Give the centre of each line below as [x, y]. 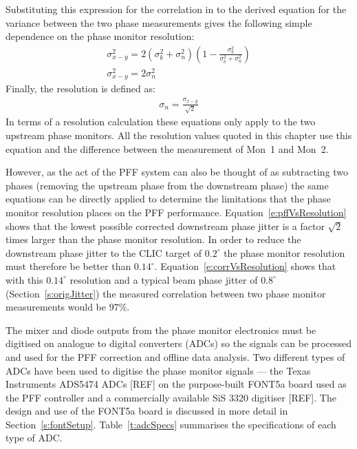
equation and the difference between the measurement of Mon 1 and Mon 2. [167, 148]
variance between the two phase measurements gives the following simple [159, 22]
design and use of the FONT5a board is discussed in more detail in [147, 411]
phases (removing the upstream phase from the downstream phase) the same [167, 185]
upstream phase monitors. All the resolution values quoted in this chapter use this [179, 135]
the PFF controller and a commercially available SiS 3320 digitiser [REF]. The [171, 397]
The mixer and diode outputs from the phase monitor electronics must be [161, 330]
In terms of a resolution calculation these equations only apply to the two [161, 122]
